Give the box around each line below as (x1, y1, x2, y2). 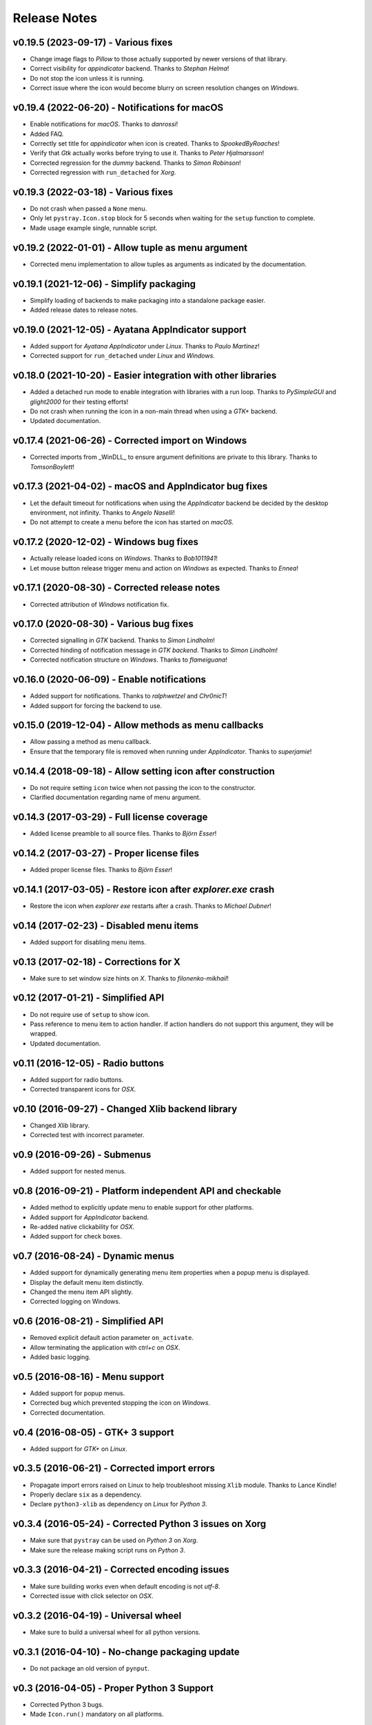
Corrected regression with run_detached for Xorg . (30, 168, 176, 177)
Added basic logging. (30, 1353, 91, 1361)
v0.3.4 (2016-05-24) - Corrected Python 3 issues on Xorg (12, 1518, 267, 1530)
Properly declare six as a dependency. (30, 1490, 142, 1499)
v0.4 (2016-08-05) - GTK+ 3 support (12, 1426, 174, 1438)
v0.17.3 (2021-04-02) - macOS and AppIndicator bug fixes (12, 480, 268, 493)
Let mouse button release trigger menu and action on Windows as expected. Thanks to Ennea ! (30, 564, 299, 572)
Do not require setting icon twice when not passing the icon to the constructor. (30, 783, 256, 791)
